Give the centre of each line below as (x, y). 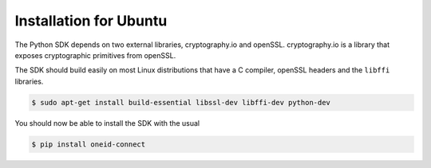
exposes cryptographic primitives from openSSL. (95, 55)
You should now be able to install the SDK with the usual (107, 123)
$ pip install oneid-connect (89, 144)
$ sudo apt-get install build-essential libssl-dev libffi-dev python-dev (181, 102)
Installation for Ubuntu (91, 21)
